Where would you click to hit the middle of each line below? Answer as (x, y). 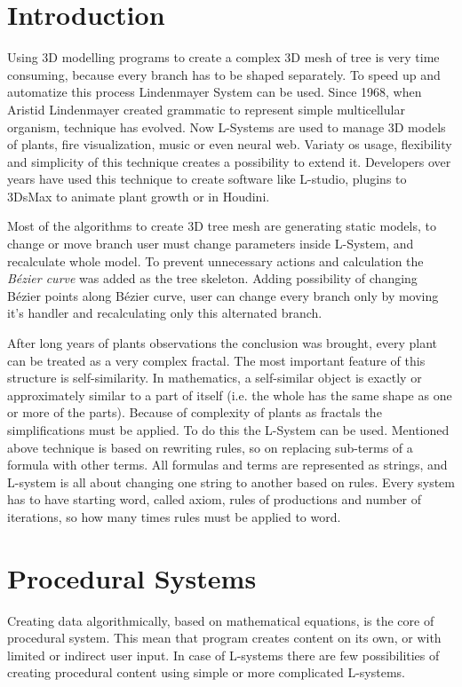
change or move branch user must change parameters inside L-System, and (211, 244)
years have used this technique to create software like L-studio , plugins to (207, 179)
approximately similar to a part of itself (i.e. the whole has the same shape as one (230, 395)
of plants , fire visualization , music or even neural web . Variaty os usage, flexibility (230, 144)
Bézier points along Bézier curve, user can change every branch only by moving (223, 295)
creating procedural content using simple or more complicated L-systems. (206, 672)
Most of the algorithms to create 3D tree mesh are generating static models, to (222, 226)
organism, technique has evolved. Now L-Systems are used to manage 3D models (227, 126)
